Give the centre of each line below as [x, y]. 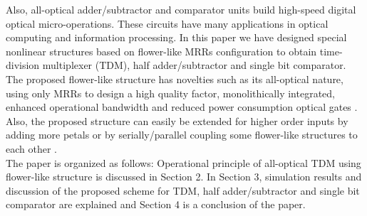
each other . [31, 148]
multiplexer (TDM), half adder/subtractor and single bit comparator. [194, 65]
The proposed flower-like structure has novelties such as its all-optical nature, [175, 79]
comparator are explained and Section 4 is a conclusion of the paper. [156, 204]
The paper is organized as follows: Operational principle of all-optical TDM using [183, 162]
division [23, 65]
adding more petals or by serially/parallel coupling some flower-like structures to [182, 135]
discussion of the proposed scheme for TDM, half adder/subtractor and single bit [183, 190]
